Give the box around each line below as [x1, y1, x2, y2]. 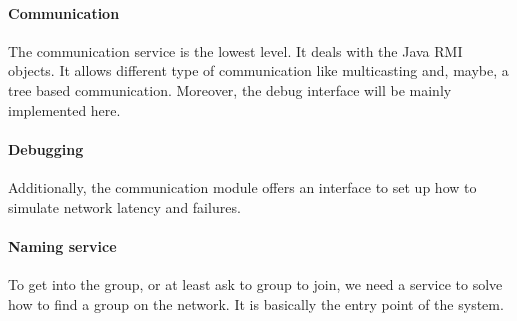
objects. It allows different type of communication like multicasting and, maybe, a [8, 60, 509, 81]
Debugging [8, 138, 84, 159]
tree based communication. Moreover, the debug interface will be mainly [8, 79, 452, 100]
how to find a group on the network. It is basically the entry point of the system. [8, 293, 504, 314]
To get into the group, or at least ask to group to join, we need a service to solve [8, 273, 503, 294]
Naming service [8, 235, 117, 256]
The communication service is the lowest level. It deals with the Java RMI [8, 40, 463, 61]
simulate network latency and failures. [8, 196, 241, 217]
